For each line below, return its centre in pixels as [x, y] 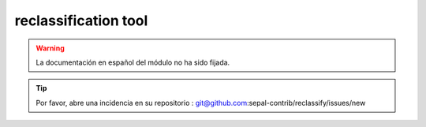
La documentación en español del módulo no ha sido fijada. [133, 62]
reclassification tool [81, 21]
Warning [50, 48]
